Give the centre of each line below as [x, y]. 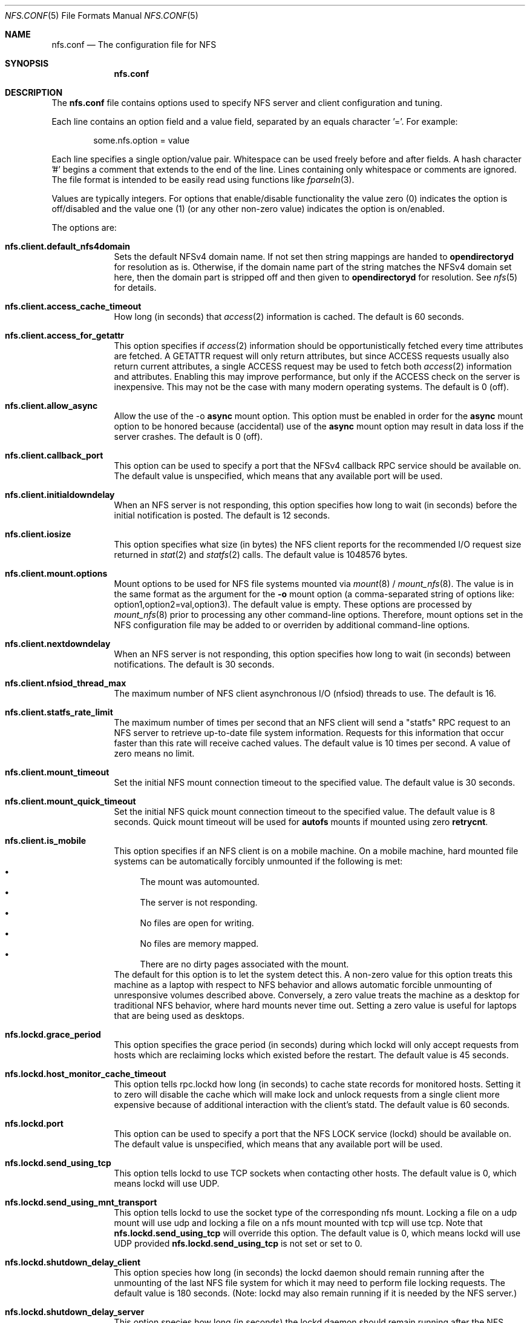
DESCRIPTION [34, 92]
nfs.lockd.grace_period [53, 1034]
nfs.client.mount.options [56, 573]
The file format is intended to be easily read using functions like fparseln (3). [203, 180]
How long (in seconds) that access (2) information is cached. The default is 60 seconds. [289, 317]
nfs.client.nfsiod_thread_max [66, 683]
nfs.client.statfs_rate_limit [59, 712]
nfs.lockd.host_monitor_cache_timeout [86, 1074]
